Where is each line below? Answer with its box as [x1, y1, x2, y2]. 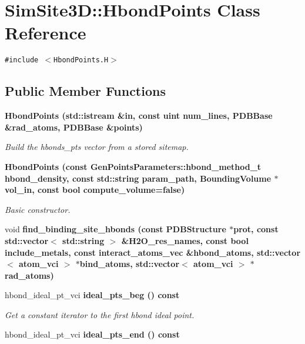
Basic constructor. [5, 203, 71, 215]
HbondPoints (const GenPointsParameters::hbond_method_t [5, 160, 262, 172]
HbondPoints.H [53, 56, 109, 65]
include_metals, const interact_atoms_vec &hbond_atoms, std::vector [5, 246, 301, 258]
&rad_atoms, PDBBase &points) [5, 121, 143, 133]
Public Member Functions [5, 82, 166, 100]
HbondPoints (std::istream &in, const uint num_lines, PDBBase [5, 109, 273, 122]
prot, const [233, 223, 279, 235]
